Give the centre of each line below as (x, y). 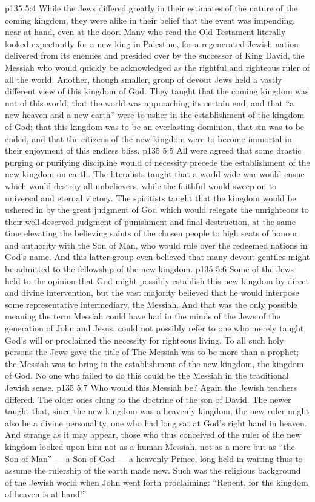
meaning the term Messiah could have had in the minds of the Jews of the (143, 316)
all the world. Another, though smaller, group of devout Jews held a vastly (144, 79)
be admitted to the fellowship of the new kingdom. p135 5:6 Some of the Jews (150, 269)
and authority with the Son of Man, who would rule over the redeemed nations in (156, 245)
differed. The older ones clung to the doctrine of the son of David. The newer (148, 399)
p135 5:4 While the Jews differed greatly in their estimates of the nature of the (151, 8)
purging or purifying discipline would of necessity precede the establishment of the (157, 162)
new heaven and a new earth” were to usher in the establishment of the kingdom (155, 115)
